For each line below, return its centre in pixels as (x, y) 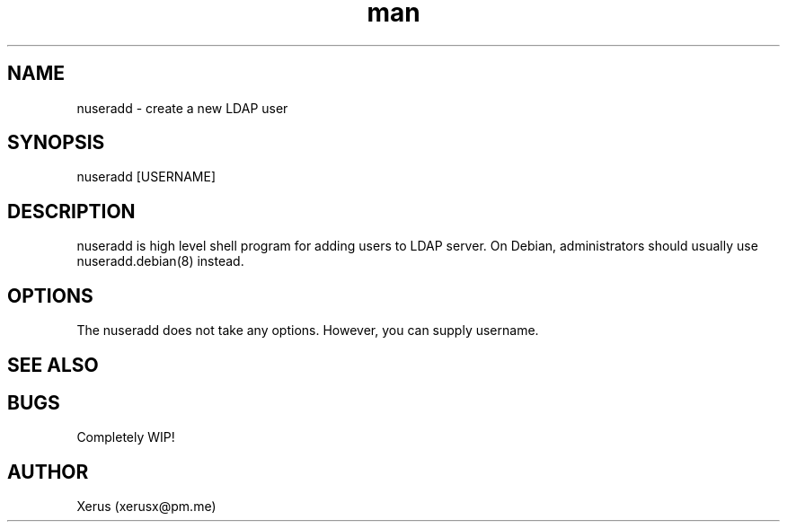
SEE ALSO (53, 365)
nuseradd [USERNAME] (146, 177)
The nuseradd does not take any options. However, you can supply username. (308, 331)
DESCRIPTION (71, 211)
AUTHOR (48, 472)
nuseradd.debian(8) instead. (160, 261)
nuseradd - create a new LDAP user (182, 108)
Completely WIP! (126, 437)
